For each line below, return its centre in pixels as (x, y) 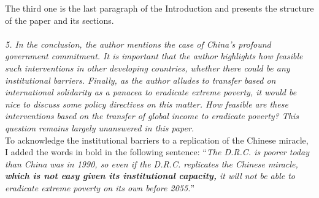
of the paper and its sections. (60, 20)
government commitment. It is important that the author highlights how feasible (154, 56)
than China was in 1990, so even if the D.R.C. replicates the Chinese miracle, (152, 163)
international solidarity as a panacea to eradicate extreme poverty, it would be (151, 92)
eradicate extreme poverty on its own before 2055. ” (100, 187)
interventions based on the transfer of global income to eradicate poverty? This (152, 116)
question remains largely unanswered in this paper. (100, 127)
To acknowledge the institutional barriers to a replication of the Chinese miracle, (157, 140)
